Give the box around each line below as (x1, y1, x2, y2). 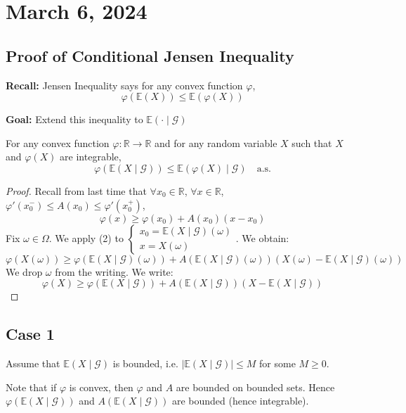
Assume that (6, 355, 60, 370)
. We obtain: (235, 230, 289, 245)
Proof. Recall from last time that (6, 183, 147, 198)
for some (259, 355, 296, 370)
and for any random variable (155, 135, 277, 150)
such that (292, 135, 332, 150)
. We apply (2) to (48, 230, 124, 245)
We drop (6, 264, 43, 279)
